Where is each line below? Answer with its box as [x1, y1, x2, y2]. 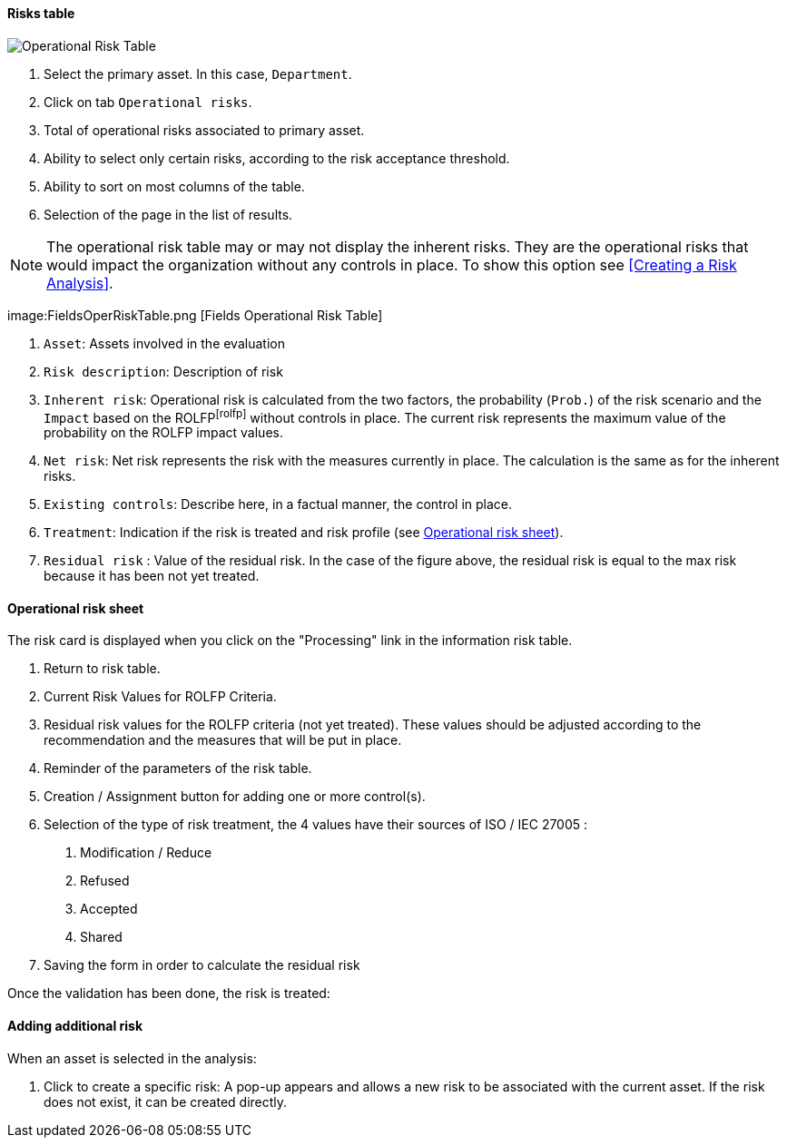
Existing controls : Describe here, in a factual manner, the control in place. [44, 496, 513, 513]
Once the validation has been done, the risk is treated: [7, 985, 330, 1002]
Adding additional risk [7, 1018, 143, 1034]
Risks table [7, 5, 75, 21]
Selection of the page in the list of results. [44, 206, 293, 222]
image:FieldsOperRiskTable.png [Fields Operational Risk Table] [7, 307, 383, 323]
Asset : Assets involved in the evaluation [44, 335, 285, 351]
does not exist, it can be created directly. [44, 1093, 288, 1110]
